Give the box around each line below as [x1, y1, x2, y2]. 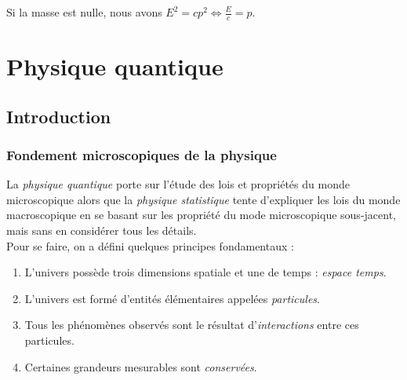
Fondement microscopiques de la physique [6, 144, 277, 164]
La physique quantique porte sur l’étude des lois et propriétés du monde [6, 176, 350, 192]
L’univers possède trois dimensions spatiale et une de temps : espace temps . [24, 264, 387, 280]
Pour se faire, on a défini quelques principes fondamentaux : [6, 237, 294, 254]
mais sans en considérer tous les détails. [6, 221, 197, 238]
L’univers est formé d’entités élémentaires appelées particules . [24, 290, 320, 306]
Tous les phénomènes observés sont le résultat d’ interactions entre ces [24, 316, 359, 333]
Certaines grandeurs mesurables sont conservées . [24, 358, 257, 375]
